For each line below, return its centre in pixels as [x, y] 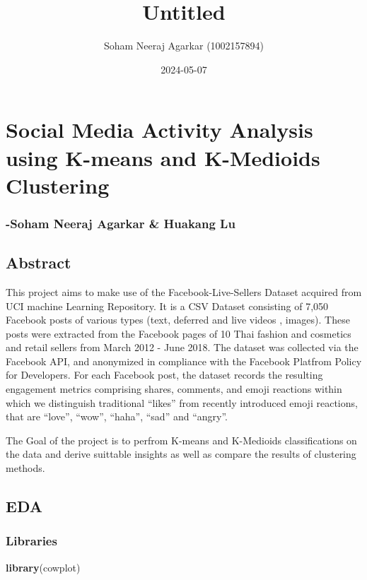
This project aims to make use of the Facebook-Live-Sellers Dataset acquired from [184, 291]
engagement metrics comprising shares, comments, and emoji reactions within [174, 389]
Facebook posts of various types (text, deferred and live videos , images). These [178, 320]
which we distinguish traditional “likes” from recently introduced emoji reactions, [182, 402]
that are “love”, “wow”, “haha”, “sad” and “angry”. [117, 416]
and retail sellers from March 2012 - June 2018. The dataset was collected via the [182, 347]
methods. [25, 468]
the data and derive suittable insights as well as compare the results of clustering [181, 454]
